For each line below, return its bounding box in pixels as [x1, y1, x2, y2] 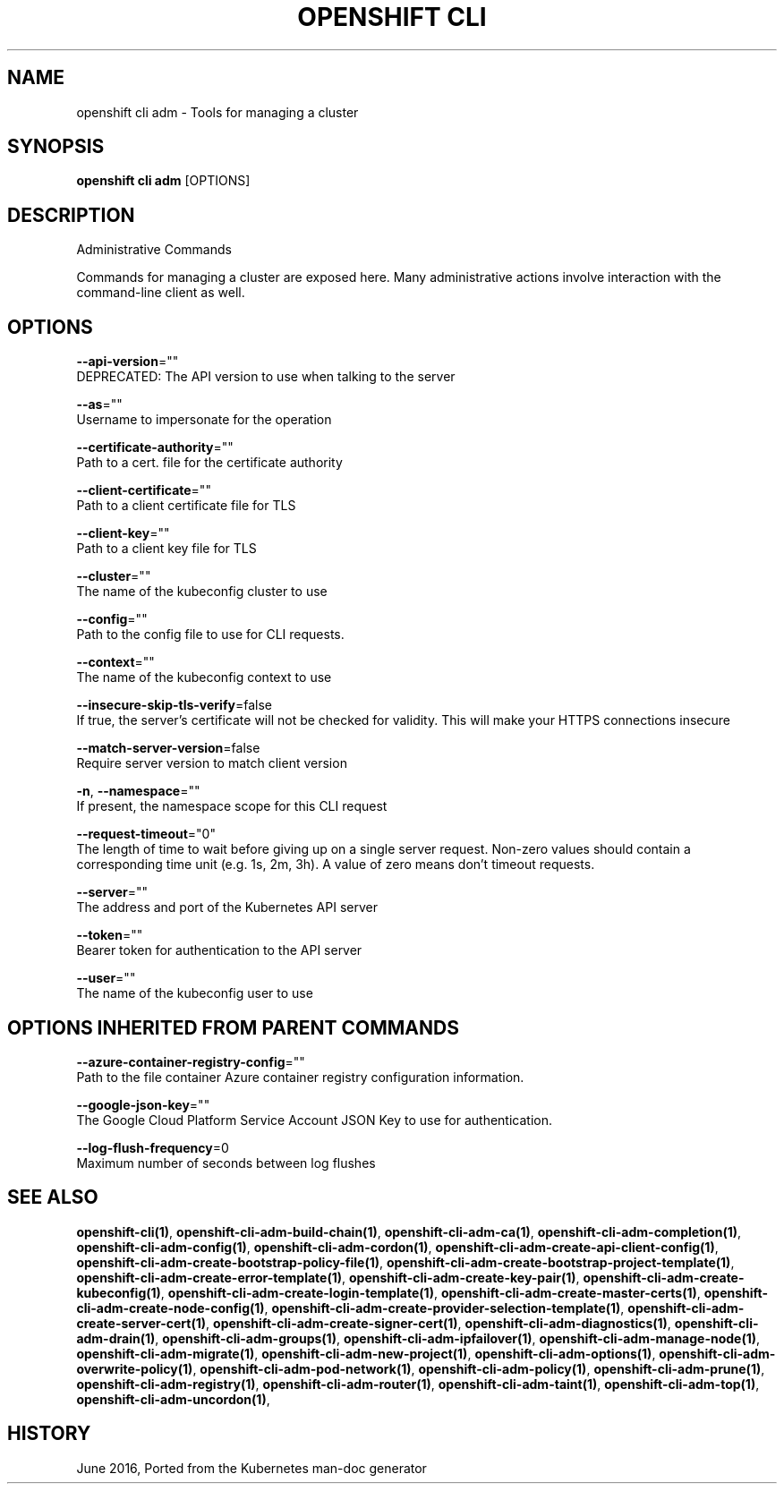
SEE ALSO [7, 1186, 98, 1209]
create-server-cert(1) [76, 1315, 207, 1331]
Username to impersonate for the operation [76, 412, 332, 428]
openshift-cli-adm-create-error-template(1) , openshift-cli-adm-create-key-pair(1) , [76, 1269, 580, 1285]
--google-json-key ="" [76, 1096, 210, 1112]
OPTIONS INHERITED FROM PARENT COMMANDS [7, 1016, 459, 1039]
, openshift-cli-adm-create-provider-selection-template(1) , [264, 1299, 625, 1316]
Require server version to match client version [76, 755, 347, 771]
